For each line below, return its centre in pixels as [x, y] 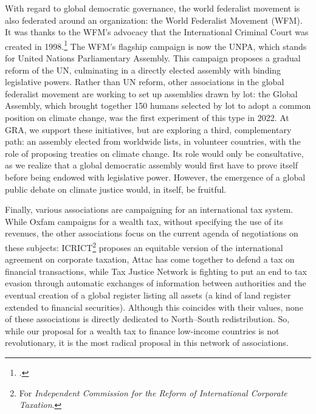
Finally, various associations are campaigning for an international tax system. [149, 209]
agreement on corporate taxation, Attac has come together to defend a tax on [150, 259]
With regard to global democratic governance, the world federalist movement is [153, 8]
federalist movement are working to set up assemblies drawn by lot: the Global [151, 93]
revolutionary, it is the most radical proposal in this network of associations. [147, 343]
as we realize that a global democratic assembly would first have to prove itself [151, 165]
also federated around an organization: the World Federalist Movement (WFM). [154, 20]
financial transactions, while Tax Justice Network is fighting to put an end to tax [156, 271]
